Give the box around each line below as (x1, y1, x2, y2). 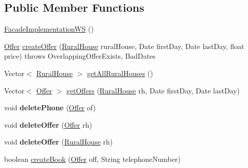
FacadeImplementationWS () (4, 23, 94, 34)
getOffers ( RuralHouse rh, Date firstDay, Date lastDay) (66, 85, 240, 95)
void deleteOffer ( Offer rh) (4, 119, 92, 130)
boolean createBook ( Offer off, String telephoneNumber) (4, 153, 181, 164)
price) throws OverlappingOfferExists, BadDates (4, 51, 156, 61)
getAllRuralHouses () (87, 67, 153, 78)
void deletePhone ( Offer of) (4, 102, 96, 113)
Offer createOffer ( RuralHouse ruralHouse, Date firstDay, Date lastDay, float (4, 40, 244, 51)
